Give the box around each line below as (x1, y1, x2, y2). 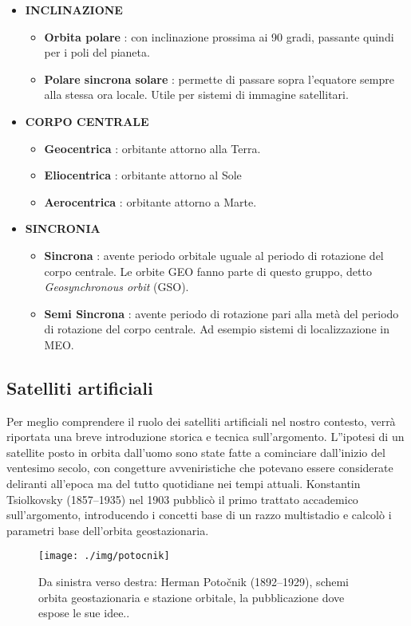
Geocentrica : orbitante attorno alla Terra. (44, 140, 261, 156)
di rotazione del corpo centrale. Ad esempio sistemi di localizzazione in (44, 321, 389, 337)
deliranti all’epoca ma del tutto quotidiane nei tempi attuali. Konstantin (6, 475, 361, 492)
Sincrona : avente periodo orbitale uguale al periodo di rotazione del (44, 246, 384, 263)
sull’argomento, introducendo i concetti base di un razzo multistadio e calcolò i (6, 506, 392, 523)
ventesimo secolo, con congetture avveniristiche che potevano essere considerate (6, 459, 393, 476)
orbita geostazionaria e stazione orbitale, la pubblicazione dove (38, 589, 345, 605)
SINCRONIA (25, 220, 101, 237)
